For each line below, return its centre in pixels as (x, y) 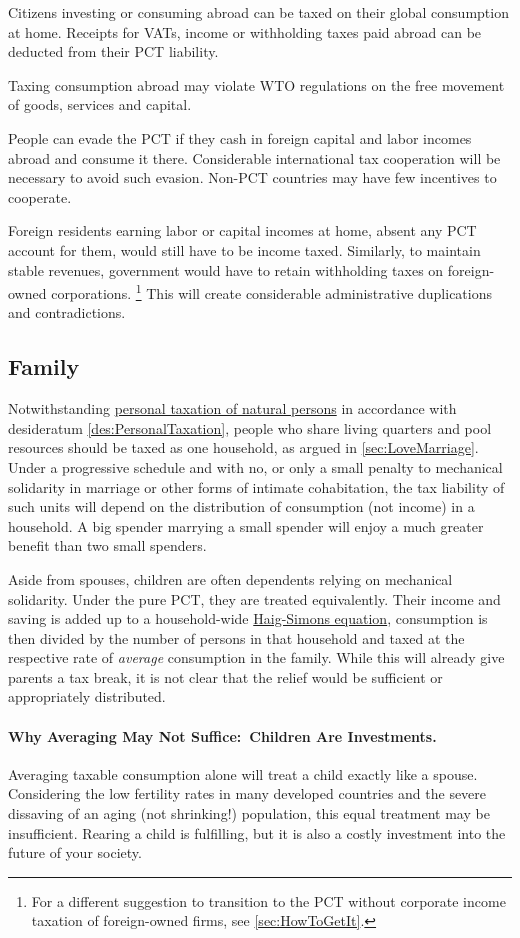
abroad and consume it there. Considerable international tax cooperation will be (254, 157)
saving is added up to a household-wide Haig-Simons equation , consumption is (248, 618)
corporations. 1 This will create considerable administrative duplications (272, 291)
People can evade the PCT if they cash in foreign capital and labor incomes (240, 137)
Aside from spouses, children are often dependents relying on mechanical (230, 578)
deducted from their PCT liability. (113, 51)
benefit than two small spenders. (107, 545)
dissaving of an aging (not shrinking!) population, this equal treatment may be (249, 813)
